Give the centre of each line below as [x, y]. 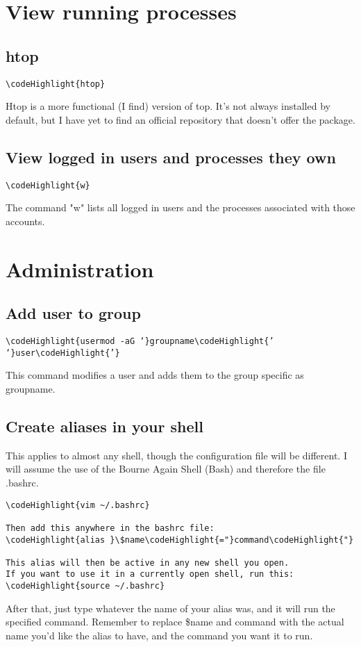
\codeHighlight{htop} [56, 84]
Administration [80, 269]
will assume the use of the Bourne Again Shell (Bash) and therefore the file [166, 469]
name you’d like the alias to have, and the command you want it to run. [159, 635]
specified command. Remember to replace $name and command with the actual [175, 622]
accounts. [25, 221]
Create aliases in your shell [104, 426]
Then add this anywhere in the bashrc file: [110, 528]
